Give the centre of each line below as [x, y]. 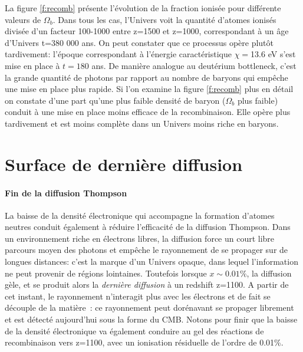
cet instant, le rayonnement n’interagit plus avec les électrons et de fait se [138, 296]
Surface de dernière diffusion [124, 164]
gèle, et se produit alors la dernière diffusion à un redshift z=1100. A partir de [147, 284]
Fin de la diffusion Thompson [66, 193]
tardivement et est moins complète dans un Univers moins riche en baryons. [142, 123]
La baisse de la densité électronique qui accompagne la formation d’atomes [140, 215]
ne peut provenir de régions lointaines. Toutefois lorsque [106, 273]
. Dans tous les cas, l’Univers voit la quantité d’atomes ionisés [164, 19]
